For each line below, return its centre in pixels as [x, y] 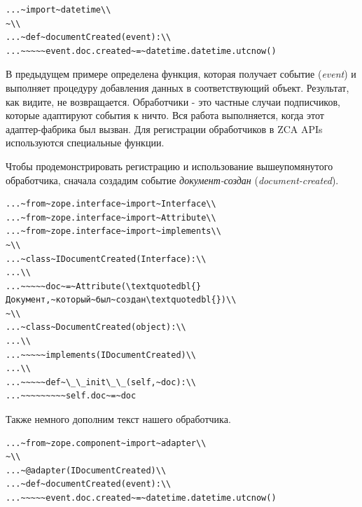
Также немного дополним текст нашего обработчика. [118, 419]
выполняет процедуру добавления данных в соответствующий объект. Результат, [177, 87]
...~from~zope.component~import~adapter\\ [106, 443]
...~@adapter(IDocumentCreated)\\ [86, 470]
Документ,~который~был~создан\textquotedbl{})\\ [121, 300]
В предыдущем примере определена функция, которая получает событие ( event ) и [181, 74]
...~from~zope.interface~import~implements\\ [113, 231]
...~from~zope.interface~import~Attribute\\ [111, 217]
